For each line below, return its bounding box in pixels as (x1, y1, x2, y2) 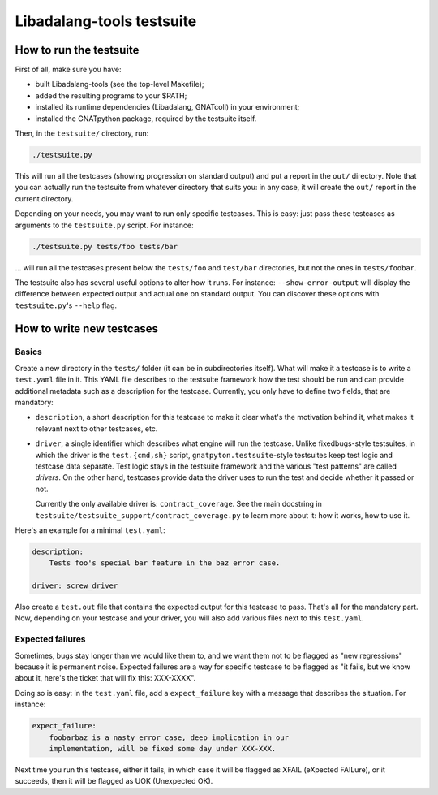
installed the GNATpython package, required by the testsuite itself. (35, 114, 257, 123)
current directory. (15, 193, 74, 203)
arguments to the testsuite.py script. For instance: (15, 220, 194, 230)
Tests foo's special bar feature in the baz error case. (49, 559, 281, 568)
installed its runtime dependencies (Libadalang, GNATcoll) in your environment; (35, 102, 300, 112)
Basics (15, 346, 42, 357)
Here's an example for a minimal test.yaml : (15, 525, 165, 535)
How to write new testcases (15, 322, 158, 335)
